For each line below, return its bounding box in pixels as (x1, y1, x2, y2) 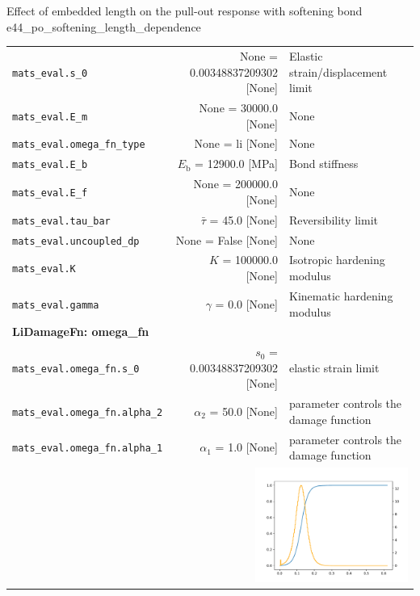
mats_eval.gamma (12, 299, 99, 311)
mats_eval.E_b (12, 159, 88, 171)
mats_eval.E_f (12, 187, 88, 199)
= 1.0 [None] (215, 439, 278, 455)
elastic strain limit (288, 359, 380, 376)
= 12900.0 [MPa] (195, 155, 278, 172)
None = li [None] (194, 135, 278, 152)
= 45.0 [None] (209, 211, 278, 228)
